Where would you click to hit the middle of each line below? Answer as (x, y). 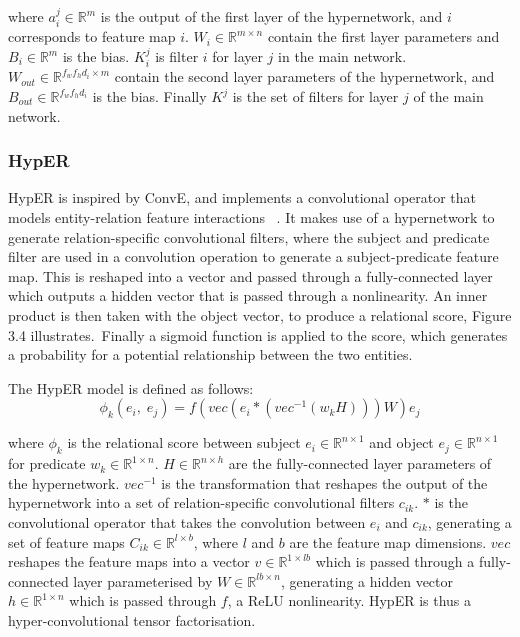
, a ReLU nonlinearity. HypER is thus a (349, 600)
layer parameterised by (143, 580)
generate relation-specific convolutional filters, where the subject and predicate (249, 236)
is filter (177, 56)
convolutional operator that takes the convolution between (187, 521)
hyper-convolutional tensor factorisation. (132, 619)
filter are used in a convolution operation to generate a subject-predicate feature (253, 256)
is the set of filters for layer (315, 96)
